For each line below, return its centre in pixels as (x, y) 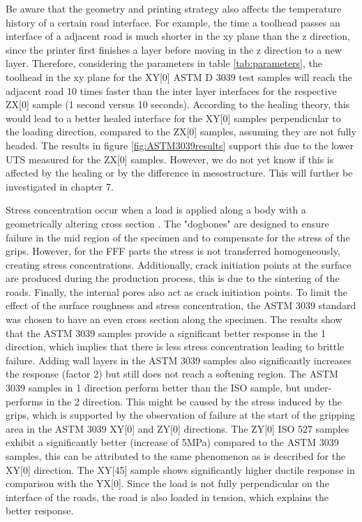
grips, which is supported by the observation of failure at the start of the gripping (180, 415)
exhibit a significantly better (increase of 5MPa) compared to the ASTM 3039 (172, 442)
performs (24, 401)
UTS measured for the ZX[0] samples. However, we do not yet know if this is (170, 159)
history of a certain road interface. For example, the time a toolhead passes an (173, 22)
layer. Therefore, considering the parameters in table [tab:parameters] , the (164, 63)
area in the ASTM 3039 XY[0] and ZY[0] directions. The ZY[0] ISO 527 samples (178, 428)
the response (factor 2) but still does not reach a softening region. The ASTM (172, 374)
